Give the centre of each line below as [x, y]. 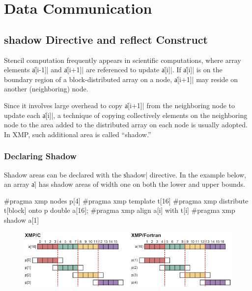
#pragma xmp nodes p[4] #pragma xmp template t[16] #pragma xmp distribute [126, 200]
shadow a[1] [22, 219]
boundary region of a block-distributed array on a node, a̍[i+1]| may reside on [121, 79]
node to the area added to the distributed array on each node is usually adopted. [126, 125]
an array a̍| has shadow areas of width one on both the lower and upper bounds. [125, 184]
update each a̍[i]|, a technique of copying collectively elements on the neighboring [126, 115]
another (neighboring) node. [46, 89]
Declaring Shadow [40, 156]
